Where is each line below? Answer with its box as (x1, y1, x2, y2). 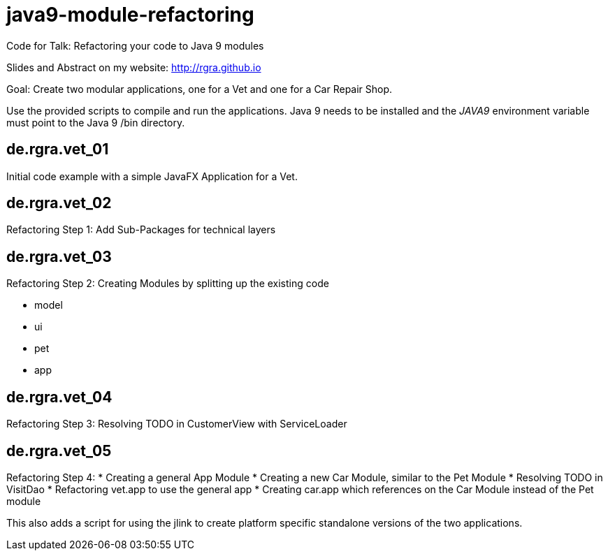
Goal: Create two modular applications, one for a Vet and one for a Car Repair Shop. (6, 82, 393, 95)
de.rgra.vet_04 (6, 388, 113, 406)
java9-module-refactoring (6, 3, 254, 27)
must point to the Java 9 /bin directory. (6, 116, 185, 129)
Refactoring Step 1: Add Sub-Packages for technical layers (6, 224, 276, 236)
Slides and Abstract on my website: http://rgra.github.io (6, 61, 261, 73)
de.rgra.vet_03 (6, 247, 112, 265)
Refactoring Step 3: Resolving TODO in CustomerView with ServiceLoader (6, 418, 347, 430)
